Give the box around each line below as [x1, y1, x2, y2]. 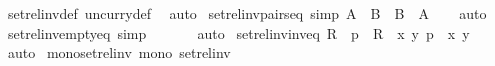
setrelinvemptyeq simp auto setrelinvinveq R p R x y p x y [7, 22, 470, 43]
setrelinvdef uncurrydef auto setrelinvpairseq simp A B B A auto [7, 3, 487, 23]
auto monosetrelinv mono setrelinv [7, 42, 231, 63]
